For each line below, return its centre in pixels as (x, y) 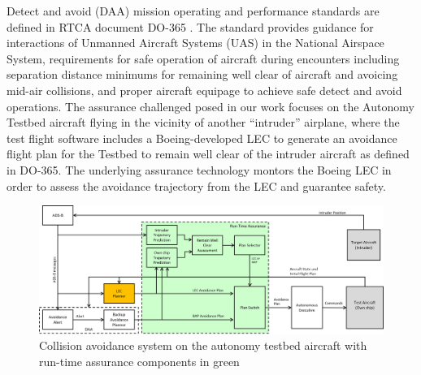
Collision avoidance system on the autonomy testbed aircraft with (203, 345)
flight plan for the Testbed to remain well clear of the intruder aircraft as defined (208, 154)
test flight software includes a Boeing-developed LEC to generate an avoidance (202, 138)
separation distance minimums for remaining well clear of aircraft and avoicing (202, 74)
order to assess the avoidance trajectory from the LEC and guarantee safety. (196, 185)
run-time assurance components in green (139, 361)
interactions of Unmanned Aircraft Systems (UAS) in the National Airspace (195, 43)
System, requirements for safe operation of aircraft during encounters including (203, 58)
